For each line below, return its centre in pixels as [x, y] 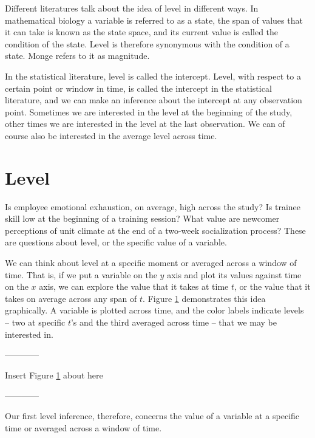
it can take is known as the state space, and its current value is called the [142, 32]
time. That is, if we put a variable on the [81, 274]
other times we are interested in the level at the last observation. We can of [145, 124]
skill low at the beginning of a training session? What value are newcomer [142, 218]
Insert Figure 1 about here [54, 375]
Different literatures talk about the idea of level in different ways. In [132, 8]
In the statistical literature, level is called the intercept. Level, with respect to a [153, 76]
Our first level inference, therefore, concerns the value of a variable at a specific [152, 415]
